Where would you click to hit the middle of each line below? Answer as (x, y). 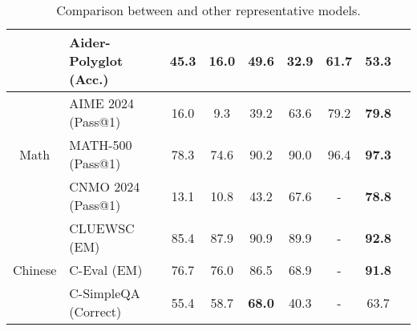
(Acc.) (89, 79)
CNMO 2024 (105, 186)
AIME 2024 (101, 103)
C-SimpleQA (105, 293)
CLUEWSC (102, 228)
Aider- (90, 42)
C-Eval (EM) (106, 270)
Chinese (35, 270)
